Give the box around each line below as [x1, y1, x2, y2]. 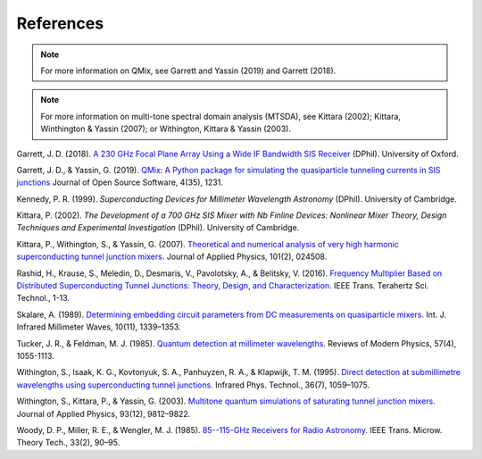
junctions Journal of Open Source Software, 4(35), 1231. [16, 177, 223, 188]
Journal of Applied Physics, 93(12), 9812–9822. [16, 408, 191, 419]
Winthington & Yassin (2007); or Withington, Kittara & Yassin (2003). [40, 123, 292, 134]
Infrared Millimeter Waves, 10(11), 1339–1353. [16, 321, 182, 332]
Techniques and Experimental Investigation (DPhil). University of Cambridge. [16, 222, 300, 233]
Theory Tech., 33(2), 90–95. [16, 438, 120, 448]
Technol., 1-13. [16, 293, 71, 304]
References [16, 13, 104, 33]
